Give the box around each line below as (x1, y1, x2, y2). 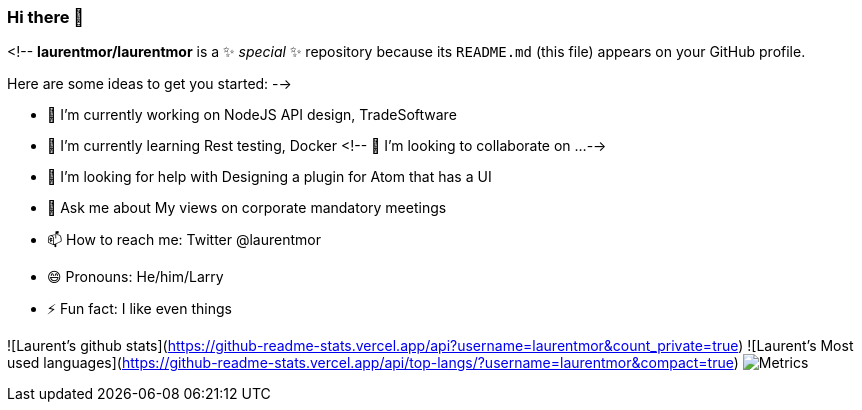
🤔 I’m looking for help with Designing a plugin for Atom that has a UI (47, 168, 492, 186)
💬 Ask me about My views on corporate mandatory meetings (47, 199, 447, 217)
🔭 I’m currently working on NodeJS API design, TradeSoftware (47, 106, 457, 124)
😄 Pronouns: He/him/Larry (47, 268, 224, 286)
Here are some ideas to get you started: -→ (7, 75, 292, 93)
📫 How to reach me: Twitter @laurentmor (47, 231, 321, 249)
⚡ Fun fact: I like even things (47, 300, 232, 318)
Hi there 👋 (7, 7, 85, 27)
